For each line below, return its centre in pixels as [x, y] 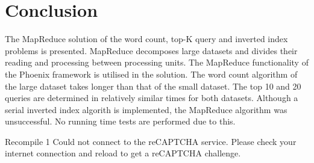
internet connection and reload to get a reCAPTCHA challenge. [123, 153]
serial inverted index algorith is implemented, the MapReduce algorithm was [146, 109]
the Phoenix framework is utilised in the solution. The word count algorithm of [151, 74]
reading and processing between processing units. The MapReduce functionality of [157, 62]
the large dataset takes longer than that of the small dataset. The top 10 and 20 [153, 86]
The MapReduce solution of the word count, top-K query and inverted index [146, 39]
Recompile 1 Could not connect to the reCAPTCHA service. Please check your [151, 141]
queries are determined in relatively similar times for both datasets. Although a [152, 98]
